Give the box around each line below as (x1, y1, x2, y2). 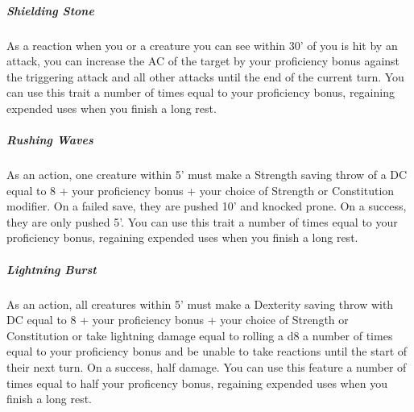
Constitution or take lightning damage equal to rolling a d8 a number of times (6, 327, 393, 343)
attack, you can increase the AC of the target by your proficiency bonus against (6, 52, 400, 69)
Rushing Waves (6, 131, 93, 148)
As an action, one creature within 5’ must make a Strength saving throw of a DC (6, 166, 408, 183)
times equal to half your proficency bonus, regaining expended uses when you (6, 374, 387, 391)
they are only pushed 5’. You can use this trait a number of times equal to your (6, 213, 398, 230)
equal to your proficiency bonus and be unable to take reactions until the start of (6, 343, 408, 360)
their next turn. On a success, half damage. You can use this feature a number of (6, 359, 407, 375)
